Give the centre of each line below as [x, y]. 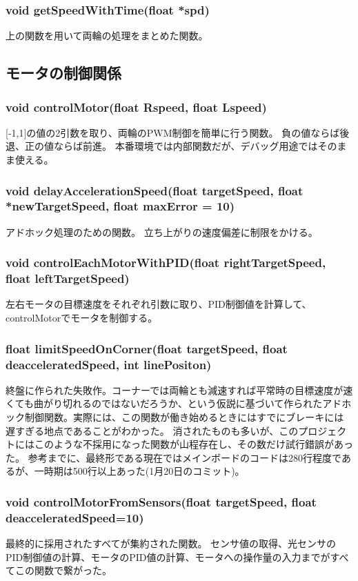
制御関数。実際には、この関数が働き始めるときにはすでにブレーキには [184, 416]
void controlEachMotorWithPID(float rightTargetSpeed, [166, 263]
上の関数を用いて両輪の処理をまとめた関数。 [107, 36]
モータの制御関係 [63, 73]
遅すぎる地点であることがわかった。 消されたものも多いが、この [152, 430]
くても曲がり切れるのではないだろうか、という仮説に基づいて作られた [164, 403]
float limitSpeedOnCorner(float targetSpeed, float [147, 348]
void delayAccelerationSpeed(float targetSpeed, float [155, 190]
